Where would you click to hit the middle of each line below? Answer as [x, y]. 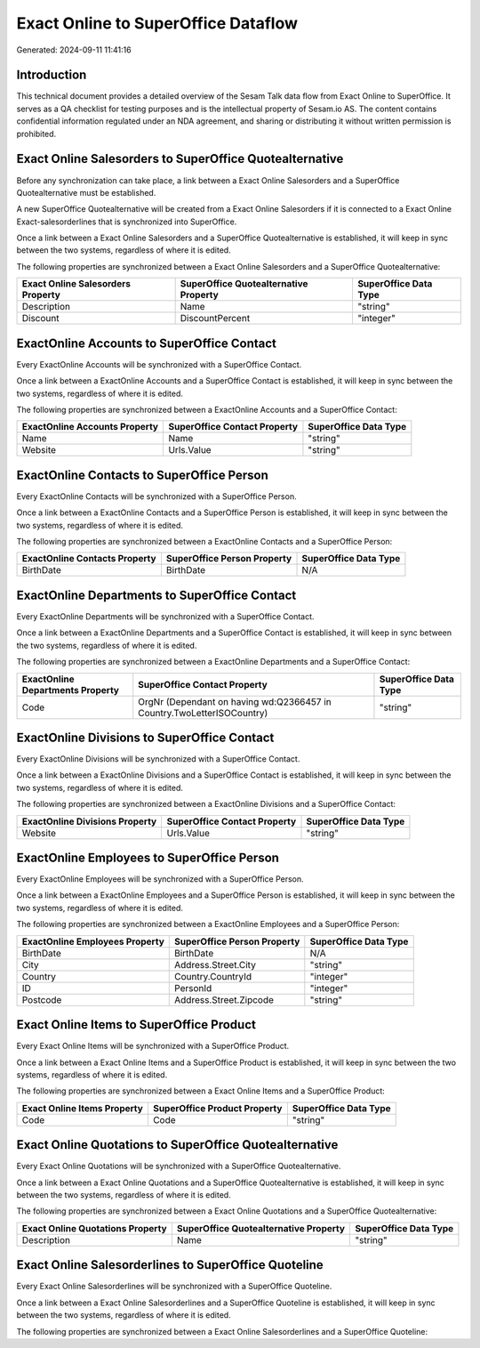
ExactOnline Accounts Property [90, 427]
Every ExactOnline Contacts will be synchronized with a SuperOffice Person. [156, 496]
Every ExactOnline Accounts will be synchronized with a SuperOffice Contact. [159, 364]
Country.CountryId [213, 976]
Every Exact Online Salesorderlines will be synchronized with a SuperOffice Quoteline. [174, 1287]
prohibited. [36, 133]
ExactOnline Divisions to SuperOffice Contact [145, 737]
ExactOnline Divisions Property [89, 821]
